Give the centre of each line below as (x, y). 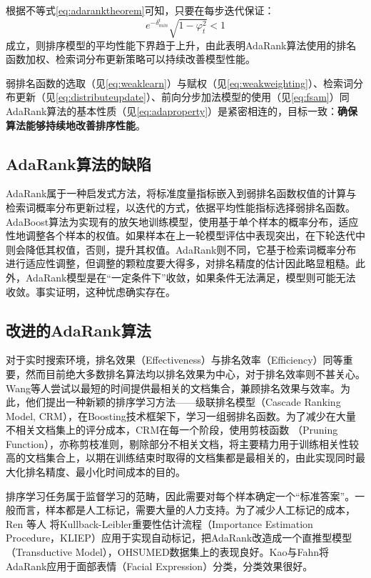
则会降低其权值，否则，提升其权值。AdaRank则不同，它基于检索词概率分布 (181, 249)
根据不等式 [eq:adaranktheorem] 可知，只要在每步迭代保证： (140, 10)
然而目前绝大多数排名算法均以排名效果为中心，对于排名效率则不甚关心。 (195, 373)
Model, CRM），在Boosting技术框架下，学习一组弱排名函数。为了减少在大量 (181, 415)
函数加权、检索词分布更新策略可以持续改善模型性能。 (131, 59)
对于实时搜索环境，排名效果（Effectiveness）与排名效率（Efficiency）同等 (174, 360)
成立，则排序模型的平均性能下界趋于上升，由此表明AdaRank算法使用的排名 (181, 45)
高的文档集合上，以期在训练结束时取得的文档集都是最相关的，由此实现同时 (181, 458)
